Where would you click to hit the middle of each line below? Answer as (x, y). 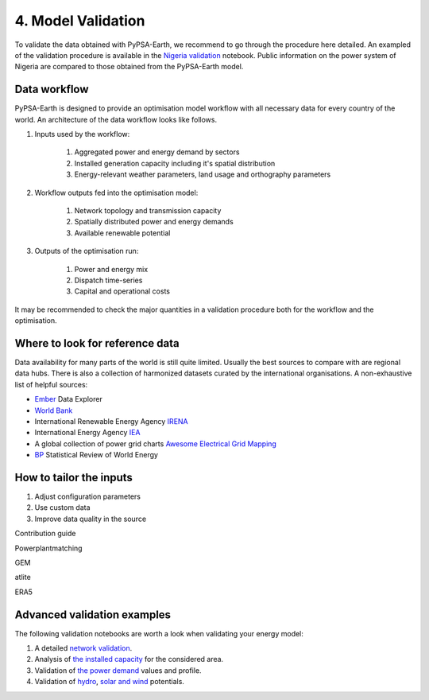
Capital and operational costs (122, 291)
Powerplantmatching (48, 548)
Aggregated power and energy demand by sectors (157, 152)
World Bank (54, 410)
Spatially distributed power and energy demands (154, 222)
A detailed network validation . (83, 648)
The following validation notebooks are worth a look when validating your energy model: (159, 633)
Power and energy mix (111, 269)
